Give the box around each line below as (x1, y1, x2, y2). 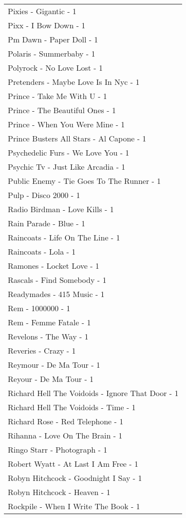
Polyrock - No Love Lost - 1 (8, 62, 103, 73)
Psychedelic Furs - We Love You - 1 (8, 147, 130, 158)
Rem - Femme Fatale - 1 (8, 317, 91, 328)
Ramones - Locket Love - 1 (8, 260, 99, 271)
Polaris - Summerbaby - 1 (8, 48, 95, 59)
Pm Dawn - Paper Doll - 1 (8, 34, 98, 45)
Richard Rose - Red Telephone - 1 (8, 416, 124, 427)
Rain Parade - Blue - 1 (8, 218, 85, 229)
